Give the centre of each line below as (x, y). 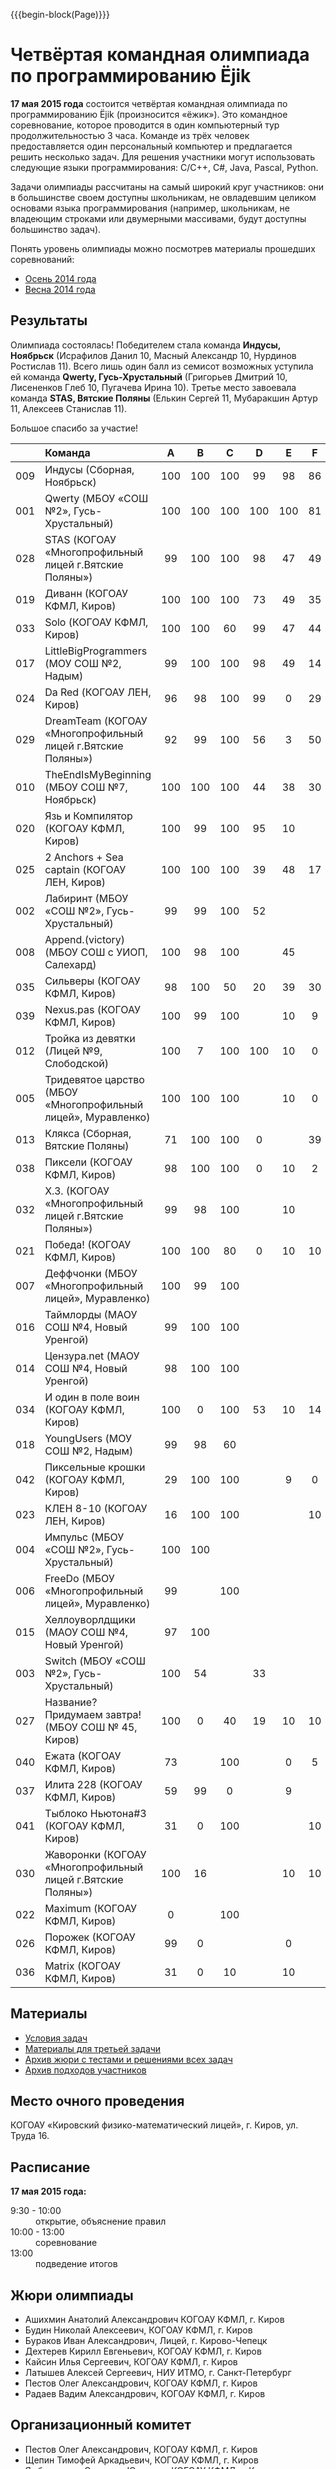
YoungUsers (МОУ (88, 1438)
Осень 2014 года (60, 278)
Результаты (49, 320)
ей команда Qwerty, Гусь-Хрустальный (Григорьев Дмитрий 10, (149, 376)
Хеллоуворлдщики (90, 1619)
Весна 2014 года (60, 289)
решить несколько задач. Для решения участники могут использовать (163, 156)
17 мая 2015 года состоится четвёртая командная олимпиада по (149, 103)
